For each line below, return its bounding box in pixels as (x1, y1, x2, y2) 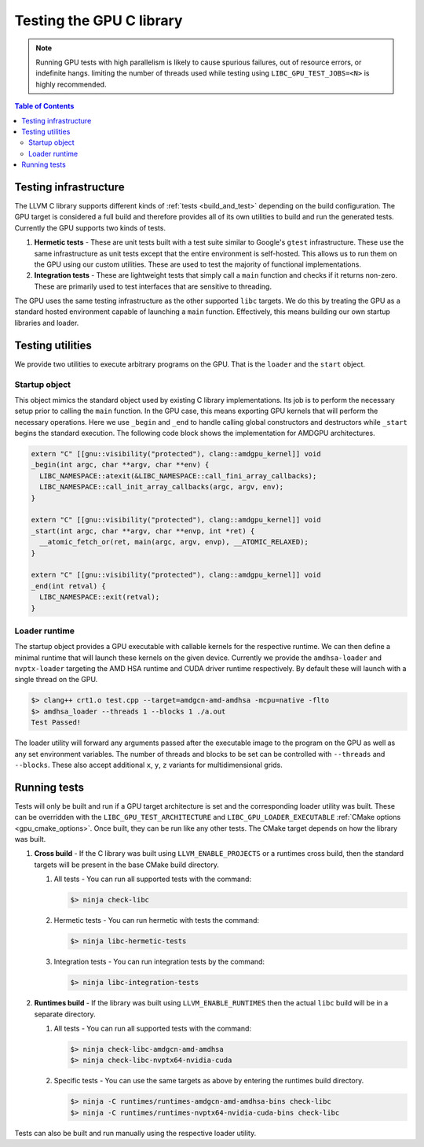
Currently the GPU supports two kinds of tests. (14, 223, 166, 232)
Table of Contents (14, 101, 75, 111)
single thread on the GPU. (14, 675, 98, 684)
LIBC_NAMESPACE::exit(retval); (39, 592, 160, 602)
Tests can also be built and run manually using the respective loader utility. (14, 1128, 257, 1138)
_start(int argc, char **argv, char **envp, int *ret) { (31, 526, 255, 535)
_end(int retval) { (31, 581, 106, 590)
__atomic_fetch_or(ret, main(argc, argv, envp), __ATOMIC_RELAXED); (39, 537, 309, 547)
